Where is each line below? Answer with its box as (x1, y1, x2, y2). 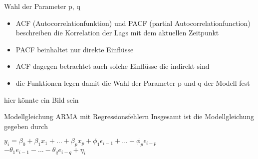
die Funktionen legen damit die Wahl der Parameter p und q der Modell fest (15, 77, 250, 88)
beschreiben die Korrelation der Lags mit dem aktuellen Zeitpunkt (15, 27, 219, 38)
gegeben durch (4, 121, 48, 131)
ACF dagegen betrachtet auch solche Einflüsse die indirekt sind (15, 61, 210, 71)
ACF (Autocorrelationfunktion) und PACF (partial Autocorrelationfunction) (15, 17, 251, 28)
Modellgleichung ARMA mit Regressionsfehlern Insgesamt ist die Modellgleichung (4, 111, 255, 122)
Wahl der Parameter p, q (4, 1, 80, 11)
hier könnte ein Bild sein (4, 94, 79, 105)
